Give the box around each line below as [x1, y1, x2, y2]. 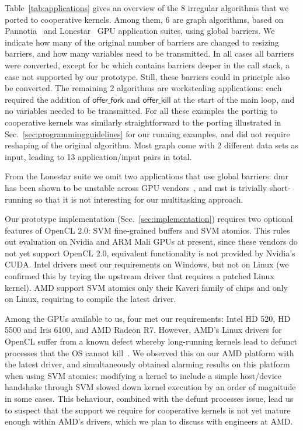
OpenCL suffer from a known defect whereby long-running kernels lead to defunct [5, 335, 298, 347]
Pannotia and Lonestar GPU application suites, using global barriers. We [5, 25, 275, 37]
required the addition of [5, 93, 90, 105]
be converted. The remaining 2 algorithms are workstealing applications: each [5, 82, 282, 94]
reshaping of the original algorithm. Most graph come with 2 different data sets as [5, 139, 299, 151]
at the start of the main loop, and [173, 93, 295, 105]
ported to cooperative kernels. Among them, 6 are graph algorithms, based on [5, 13, 284, 25]
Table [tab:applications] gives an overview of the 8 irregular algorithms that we [5, 2, 289, 13]
